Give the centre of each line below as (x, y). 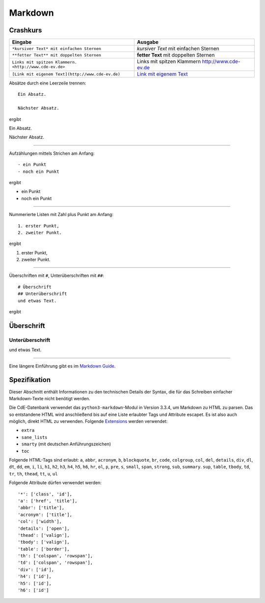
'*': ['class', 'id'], (45, 494)
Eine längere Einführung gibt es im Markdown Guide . (62, 366)
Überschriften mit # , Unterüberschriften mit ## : (56, 275)
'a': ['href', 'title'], (48, 501)
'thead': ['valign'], (44, 535)
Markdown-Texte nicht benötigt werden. (50, 398)
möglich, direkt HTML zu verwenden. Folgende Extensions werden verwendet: (88, 421)
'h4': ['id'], (35, 576)
